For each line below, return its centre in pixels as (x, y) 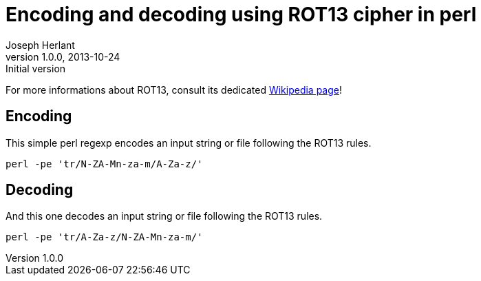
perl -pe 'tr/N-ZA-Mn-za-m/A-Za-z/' (104, 164)
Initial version (36, 68)
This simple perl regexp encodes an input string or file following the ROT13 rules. (189, 143)
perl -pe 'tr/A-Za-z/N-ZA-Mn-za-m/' (104, 237)
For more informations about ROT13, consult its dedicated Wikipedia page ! (174, 90)
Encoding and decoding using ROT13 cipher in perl (241, 14)
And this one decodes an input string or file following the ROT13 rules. (164, 216)
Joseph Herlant (40, 45)
